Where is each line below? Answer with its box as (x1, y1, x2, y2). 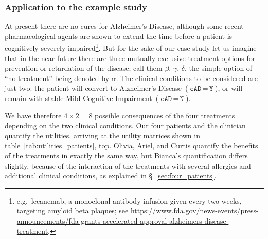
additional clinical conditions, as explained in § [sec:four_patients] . (5, 170, 217, 181)
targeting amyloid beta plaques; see (16, 205, 129, 216)
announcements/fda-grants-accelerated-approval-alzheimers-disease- (16, 215, 229, 226)
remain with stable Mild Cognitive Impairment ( (5, 93, 159, 104)
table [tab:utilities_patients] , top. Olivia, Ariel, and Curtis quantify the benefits (5, 140, 258, 151)
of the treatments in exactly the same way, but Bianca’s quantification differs (5, 150, 248, 161)
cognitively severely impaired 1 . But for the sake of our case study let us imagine (5, 41, 257, 53)
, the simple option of (184, 63, 253, 73)
